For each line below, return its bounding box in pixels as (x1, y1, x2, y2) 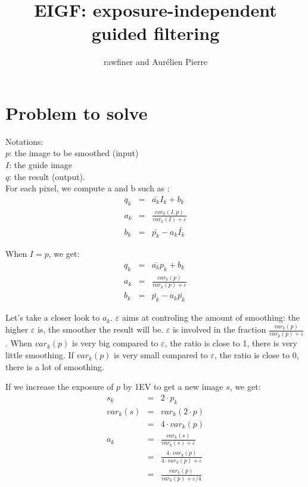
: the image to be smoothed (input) (10, 147, 139, 159)
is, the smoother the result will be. (38, 323, 164, 336)
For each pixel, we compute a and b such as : (5, 182, 170, 194)
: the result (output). (9, 170, 85, 182)
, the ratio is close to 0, (214, 349, 299, 361)
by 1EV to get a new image (123, 380, 223, 393)
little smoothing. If (5, 349, 74, 361)
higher (5, 323, 29, 336)
